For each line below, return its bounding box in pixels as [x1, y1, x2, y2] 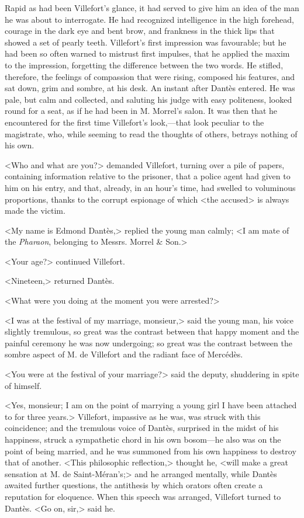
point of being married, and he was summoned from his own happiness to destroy [5, 444, 296, 457]
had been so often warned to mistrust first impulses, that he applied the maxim [5, 47, 290, 60]
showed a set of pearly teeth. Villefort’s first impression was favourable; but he [5, 36, 286, 48]
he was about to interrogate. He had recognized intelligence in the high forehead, [5, 13, 294, 25]
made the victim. [5, 204, 65, 217]
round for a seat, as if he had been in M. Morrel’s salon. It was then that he [5, 105, 278, 117]
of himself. [5, 379, 42, 391]
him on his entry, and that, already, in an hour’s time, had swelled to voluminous [5, 181, 296, 193]
